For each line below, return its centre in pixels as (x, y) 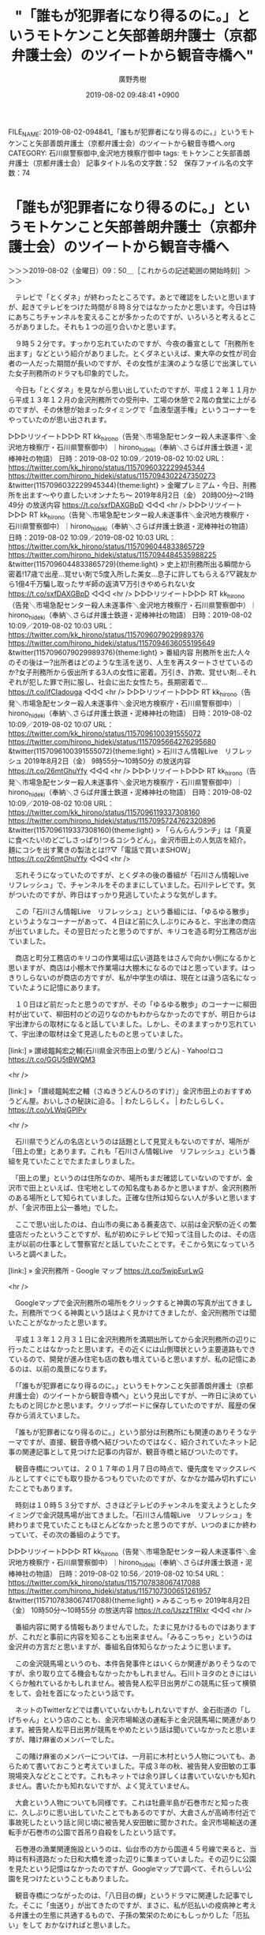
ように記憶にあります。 (67, 987)
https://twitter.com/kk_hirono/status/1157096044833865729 (106, 546)
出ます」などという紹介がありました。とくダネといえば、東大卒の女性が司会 (132, 353)
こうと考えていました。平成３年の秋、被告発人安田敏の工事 (159, 1766)
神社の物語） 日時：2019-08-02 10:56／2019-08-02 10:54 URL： (120, 1574)
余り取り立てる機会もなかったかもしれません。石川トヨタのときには (139, 1674)
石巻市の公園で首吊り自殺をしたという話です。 (105, 1832)
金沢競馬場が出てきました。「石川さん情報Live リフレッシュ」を (147, 1515)
